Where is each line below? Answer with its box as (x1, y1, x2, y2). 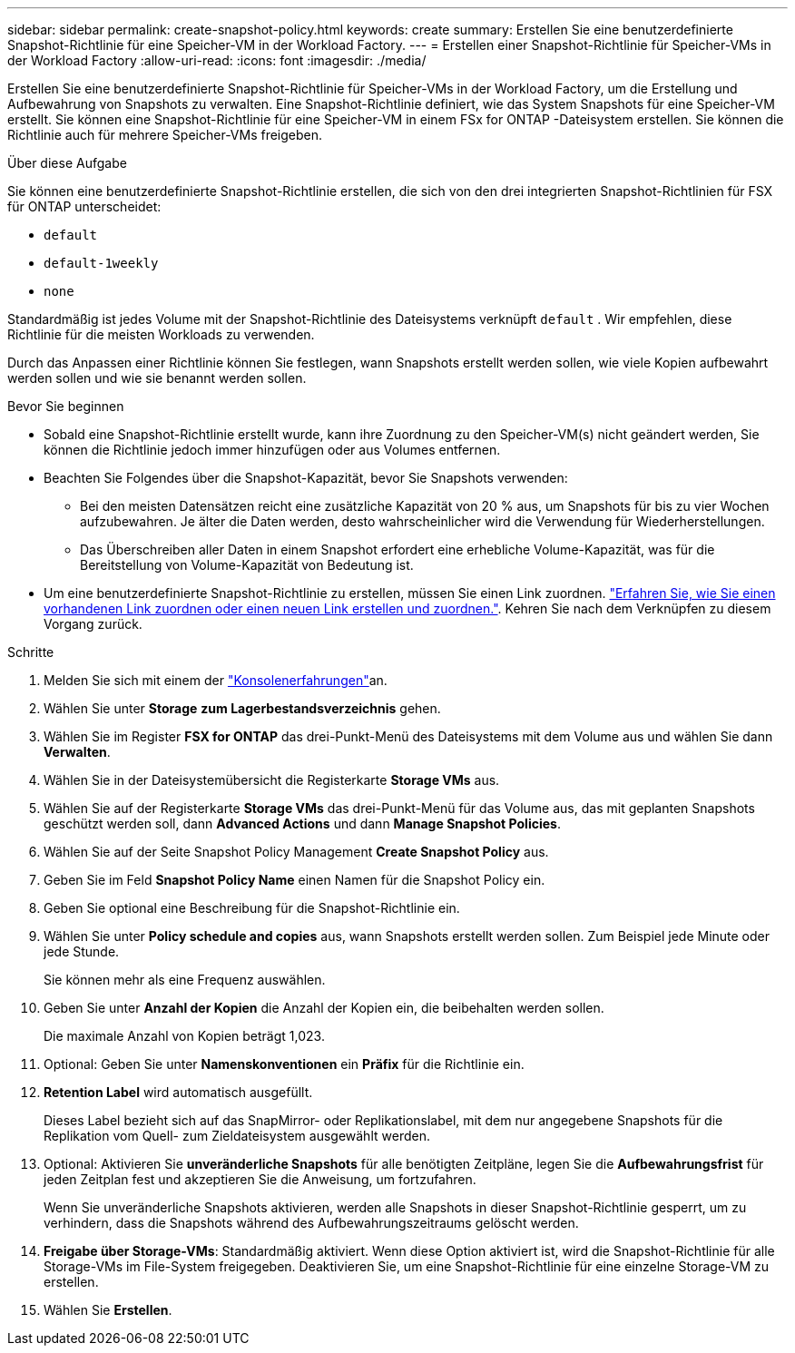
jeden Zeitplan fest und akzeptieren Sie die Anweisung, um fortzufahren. (44, 1172, 476, 1187)
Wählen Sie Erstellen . (44, 1302, 172, 1318)
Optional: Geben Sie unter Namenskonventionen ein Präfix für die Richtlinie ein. (44, 1056, 525, 1072)
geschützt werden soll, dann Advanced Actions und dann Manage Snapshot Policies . (44, 816, 561, 831)
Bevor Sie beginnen (7, 398, 124, 414)
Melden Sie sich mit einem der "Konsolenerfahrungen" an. (44, 672, 388, 688)
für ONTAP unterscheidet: (7, 199, 162, 214)
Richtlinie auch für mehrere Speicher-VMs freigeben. (7, 127, 323, 142)
